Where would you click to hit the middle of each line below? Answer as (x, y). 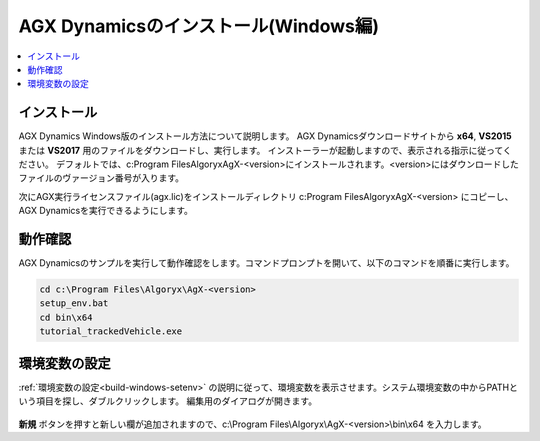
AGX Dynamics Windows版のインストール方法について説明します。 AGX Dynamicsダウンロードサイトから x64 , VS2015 (265, 136)
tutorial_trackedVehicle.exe (111, 331)
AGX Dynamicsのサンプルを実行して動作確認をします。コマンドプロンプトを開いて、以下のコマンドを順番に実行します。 (266, 263)
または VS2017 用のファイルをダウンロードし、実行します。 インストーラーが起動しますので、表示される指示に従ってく (265, 150)
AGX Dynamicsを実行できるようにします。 (106, 211)
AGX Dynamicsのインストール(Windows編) (199, 26)
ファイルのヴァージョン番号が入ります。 (101, 178)
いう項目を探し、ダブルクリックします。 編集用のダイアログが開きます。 (168, 401)
